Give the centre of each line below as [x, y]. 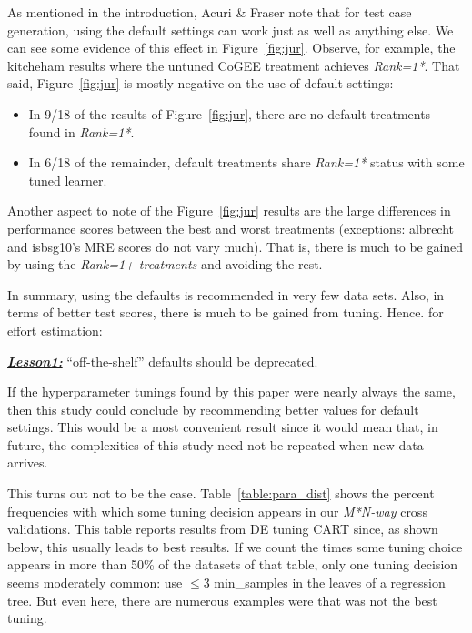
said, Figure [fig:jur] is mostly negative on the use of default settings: [201, 83]
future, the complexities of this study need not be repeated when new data [216, 444]
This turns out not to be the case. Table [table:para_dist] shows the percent [221, 493]
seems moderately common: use [95, 583]
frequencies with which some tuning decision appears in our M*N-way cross [217, 511]
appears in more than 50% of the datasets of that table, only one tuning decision [233, 564]
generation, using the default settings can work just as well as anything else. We [231, 30]
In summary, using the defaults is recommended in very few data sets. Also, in [226, 294]
